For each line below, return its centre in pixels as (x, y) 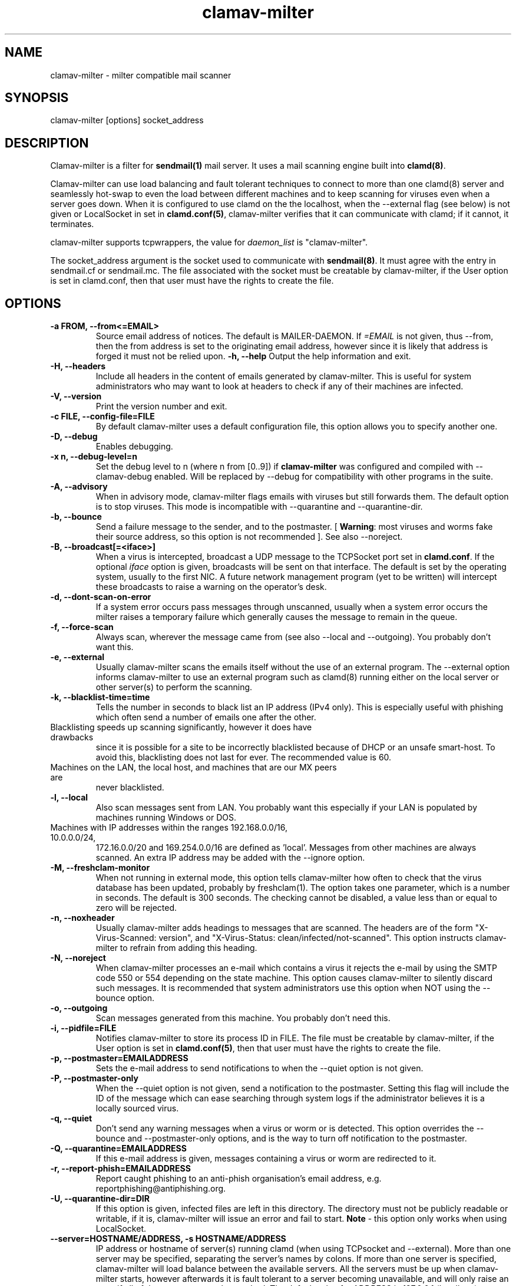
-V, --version (76, 396)
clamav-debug (124, 477)
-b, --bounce (76, 517)
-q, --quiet (71, 1118)
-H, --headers (78, 366)
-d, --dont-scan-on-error (101, 597)
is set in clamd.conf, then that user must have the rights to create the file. (192, 281)
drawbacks (72, 737)
